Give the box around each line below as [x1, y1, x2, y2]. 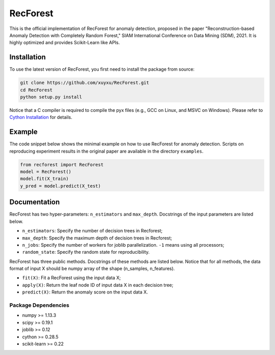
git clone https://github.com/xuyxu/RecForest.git [20, 80, 150, 86]
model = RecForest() [20, 169, 71, 175]
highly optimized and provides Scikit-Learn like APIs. [9, 40, 120, 46]
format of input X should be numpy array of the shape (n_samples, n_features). [9, 265, 175, 272]
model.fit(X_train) [20, 176, 69, 182]
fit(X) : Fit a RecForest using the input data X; [22, 275, 121, 281]
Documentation [9, 198, 60, 206]
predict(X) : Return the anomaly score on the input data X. [22, 289, 148, 295]
